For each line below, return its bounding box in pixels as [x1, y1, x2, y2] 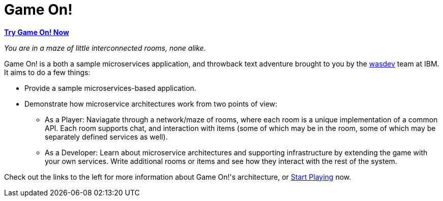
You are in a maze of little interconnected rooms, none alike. [4, 43, 206, 52]
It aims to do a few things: [4, 68, 91, 77]
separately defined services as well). [45, 132, 168, 141]
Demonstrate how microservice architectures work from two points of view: [24, 99, 278, 108]
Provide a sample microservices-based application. [24, 83, 196, 92]
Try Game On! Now [4, 27, 69, 37]
